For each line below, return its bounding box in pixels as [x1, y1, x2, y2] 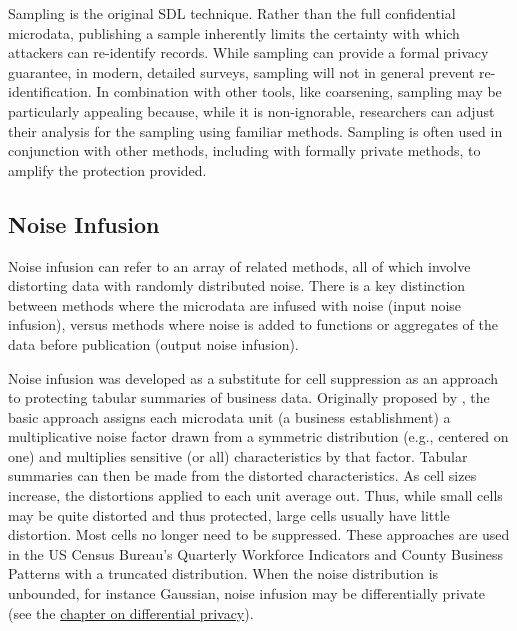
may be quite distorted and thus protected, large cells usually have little [8, 504, 450, 525]
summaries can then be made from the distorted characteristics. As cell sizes [8, 465, 477, 486]
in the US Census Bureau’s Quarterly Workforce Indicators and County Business [8, 543, 504, 564]
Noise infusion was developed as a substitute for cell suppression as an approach [8, 367, 499, 388]
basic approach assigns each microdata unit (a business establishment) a [8, 406, 451, 427]
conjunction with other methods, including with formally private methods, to [8, 140, 481, 161]
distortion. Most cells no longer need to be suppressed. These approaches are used [8, 524, 510, 545]
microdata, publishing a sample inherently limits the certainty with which [8, 22, 460, 43]
